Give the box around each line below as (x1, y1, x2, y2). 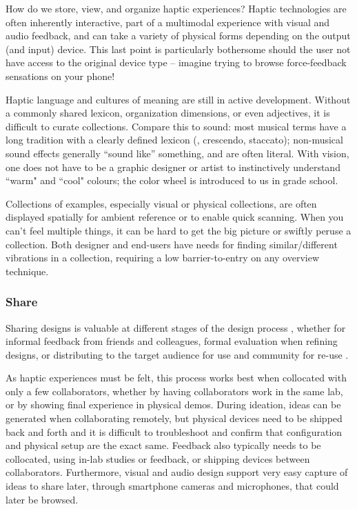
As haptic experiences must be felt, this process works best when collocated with (6, 370, 347, 385)
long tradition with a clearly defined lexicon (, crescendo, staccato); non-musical (6, 132, 343, 147)
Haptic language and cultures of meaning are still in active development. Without (6, 92, 351, 106)
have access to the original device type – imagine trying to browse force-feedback (6, 55, 347, 70)
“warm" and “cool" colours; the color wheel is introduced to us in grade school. (6, 173, 338, 188)
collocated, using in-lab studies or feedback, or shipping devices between (6, 451, 310, 466)
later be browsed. (6, 492, 79, 506)
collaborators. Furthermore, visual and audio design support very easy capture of (6, 465, 348, 479)
